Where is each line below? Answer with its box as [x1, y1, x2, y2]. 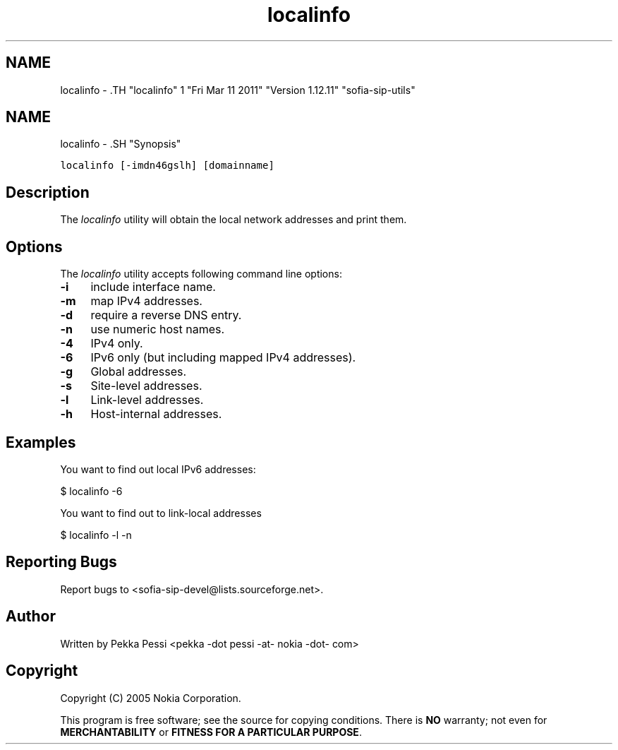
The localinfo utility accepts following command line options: [60, 268, 342, 280]
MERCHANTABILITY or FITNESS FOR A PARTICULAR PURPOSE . [60, 725, 362, 738]
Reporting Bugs [6, 553, 117, 571]
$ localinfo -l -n [60, 528, 132, 541]
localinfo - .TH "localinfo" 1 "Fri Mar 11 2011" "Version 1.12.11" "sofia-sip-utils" [60, 83, 416, 96]
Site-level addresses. [90, 379, 202, 393]
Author [6, 607, 56, 626]
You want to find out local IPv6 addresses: [60, 463, 256, 475]
